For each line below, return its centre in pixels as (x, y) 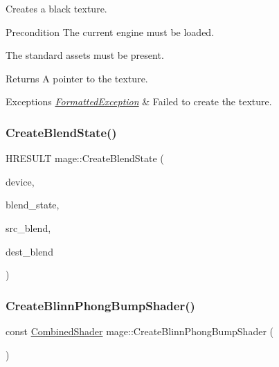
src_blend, (28, 227)
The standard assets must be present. (85, 55)
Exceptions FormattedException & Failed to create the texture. (139, 101)
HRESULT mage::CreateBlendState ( (85, 158)
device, (20, 181)
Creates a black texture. (56, 8)
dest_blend (29, 251)
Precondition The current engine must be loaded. (110, 32)
